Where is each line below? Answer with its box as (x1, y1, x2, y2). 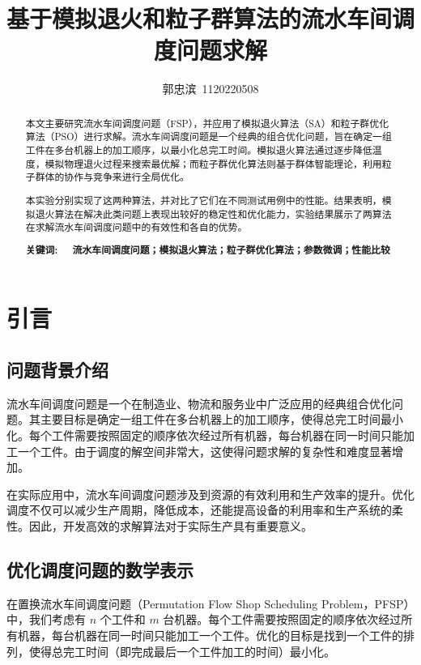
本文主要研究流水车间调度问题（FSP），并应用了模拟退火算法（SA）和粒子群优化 (25, 116, 389, 130)
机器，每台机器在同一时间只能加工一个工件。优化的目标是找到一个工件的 (17, 626, 403, 643)
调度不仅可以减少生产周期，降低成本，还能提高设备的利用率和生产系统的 (6, 501, 392, 518)
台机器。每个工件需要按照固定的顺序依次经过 (163, 611, 402, 628)
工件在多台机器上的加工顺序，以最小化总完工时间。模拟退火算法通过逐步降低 (25, 143, 372, 157)
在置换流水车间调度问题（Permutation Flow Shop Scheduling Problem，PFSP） (6, 595, 410, 612)
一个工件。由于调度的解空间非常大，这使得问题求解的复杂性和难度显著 (17, 442, 392, 459)
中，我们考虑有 (6, 611, 86, 628)
